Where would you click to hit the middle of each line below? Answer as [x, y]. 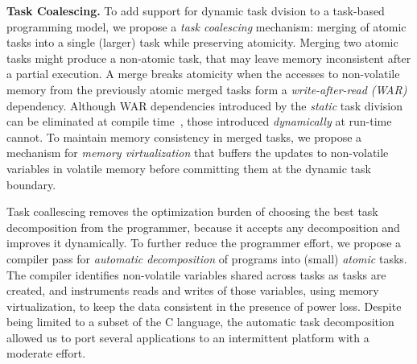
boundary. [31, 184]
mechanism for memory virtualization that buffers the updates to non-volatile [198, 153]
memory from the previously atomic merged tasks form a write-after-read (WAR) [207, 89]
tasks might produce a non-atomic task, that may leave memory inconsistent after [209, 58]
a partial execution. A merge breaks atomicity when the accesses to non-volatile [203, 74]
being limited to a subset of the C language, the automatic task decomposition [200, 322]
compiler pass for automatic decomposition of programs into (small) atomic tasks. [207, 258]
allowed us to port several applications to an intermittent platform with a [188, 337]
